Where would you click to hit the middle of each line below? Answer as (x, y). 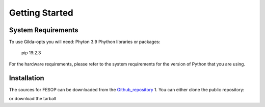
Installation (26, 78)
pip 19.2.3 (31, 53)
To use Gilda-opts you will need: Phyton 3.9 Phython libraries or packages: (85, 42)
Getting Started (41, 13)
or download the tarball (33, 99)
